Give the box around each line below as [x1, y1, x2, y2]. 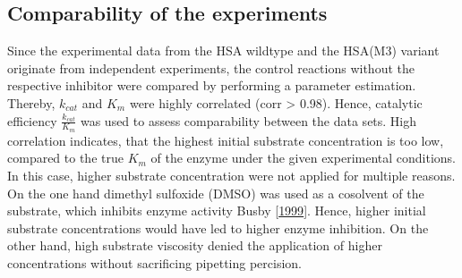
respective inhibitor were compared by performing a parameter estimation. [7, 76, 416, 95]
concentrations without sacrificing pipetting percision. [7, 253, 302, 272]
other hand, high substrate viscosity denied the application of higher [7, 236, 382, 255]
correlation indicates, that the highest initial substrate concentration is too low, [7, 131, 444, 149]
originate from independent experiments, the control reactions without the [7, 58, 415, 77]
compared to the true [7, 148, 124, 167]
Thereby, [7, 93, 56, 112]
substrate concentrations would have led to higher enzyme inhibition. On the [7, 218, 429, 237]
